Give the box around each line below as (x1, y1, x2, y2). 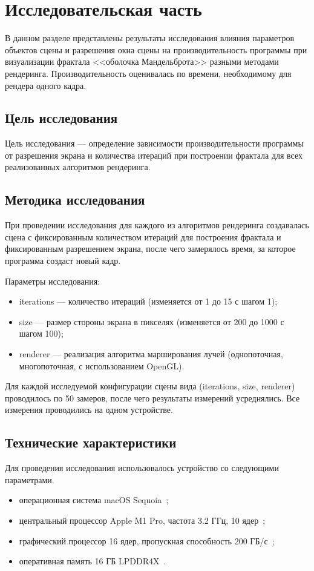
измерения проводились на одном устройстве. (5, 403, 173, 416)
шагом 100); (19, 327, 64, 340)
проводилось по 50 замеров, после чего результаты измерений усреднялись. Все (5, 391, 300, 404)
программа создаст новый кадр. (5, 254, 121, 267)
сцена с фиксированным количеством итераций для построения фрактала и (5, 230, 281, 243)
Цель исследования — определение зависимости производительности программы (5, 137, 304, 150)
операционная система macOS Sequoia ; (19, 493, 169, 506)
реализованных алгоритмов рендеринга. (5, 160, 151, 173)
